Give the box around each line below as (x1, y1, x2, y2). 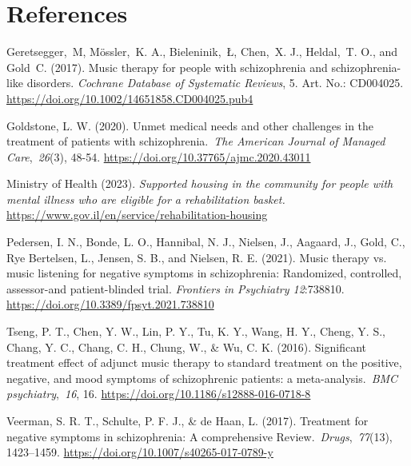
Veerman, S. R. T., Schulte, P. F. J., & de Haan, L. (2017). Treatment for (6, 412, 369, 428)
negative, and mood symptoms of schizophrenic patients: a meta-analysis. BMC (6, 369, 398, 386)
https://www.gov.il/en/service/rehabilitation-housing (6, 206, 268, 223)
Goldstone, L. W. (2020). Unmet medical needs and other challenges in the (6, 117, 374, 133)
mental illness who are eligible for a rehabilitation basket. (6, 190, 285, 207)
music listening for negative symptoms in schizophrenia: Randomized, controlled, (6, 265, 402, 281)
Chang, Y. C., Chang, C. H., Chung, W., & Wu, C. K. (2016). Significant (6, 338, 367, 355)
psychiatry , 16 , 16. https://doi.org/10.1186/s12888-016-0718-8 (6, 385, 311, 402)
